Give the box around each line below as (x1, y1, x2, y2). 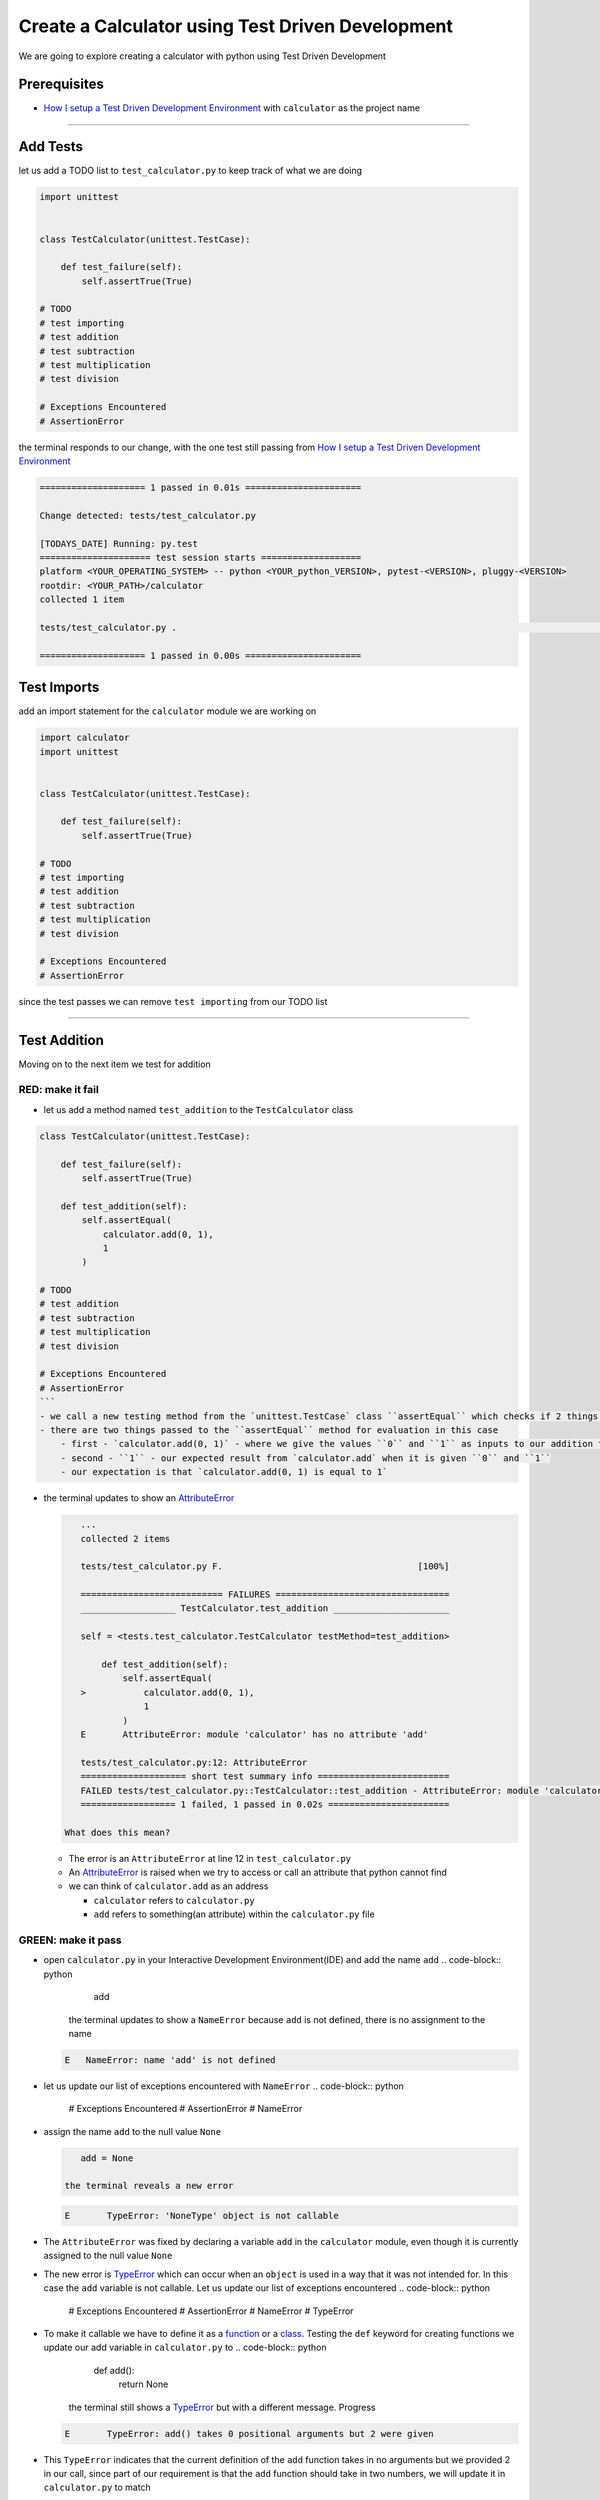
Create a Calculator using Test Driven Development (18, 15, 454, 37)
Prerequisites (18, 76, 104, 93)
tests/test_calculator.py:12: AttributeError (80, 1756, 308, 1768)
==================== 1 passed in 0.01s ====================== (39, 481, 362, 493)
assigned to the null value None (43, 2250, 173, 2262)
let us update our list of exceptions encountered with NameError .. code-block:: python (43, 2080, 405, 2092)
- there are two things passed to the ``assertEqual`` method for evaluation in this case (39, 1424, 499, 1435)
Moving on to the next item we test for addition (18, 1058, 212, 1070)
